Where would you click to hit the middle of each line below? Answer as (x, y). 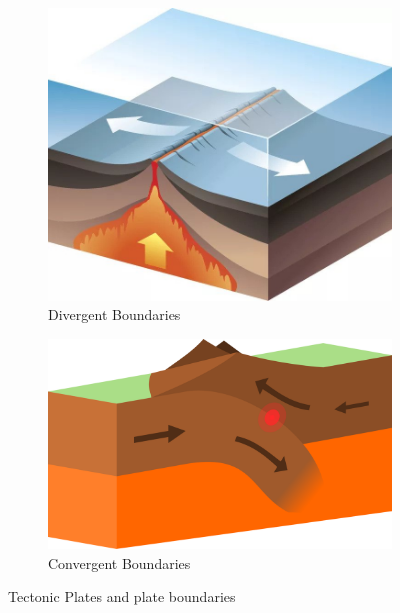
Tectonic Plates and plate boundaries (122, 596)
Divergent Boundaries (114, 314)
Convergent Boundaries (119, 562)
